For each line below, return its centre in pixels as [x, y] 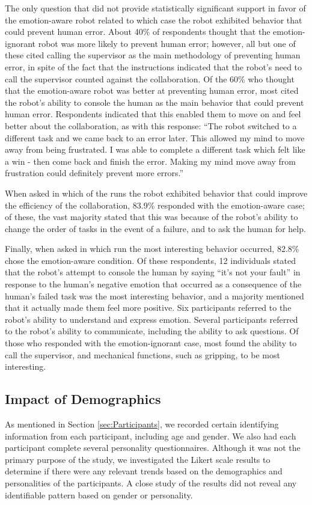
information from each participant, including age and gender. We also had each [151, 436]
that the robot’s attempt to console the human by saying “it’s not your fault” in [153, 272]
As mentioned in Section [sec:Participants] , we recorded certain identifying [142, 424]
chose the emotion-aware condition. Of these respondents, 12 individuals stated [150, 260]
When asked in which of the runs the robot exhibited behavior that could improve [156, 193]
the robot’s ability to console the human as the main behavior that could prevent [154, 102]
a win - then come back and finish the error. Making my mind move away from [150, 161]
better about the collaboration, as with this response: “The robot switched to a [151, 125]
